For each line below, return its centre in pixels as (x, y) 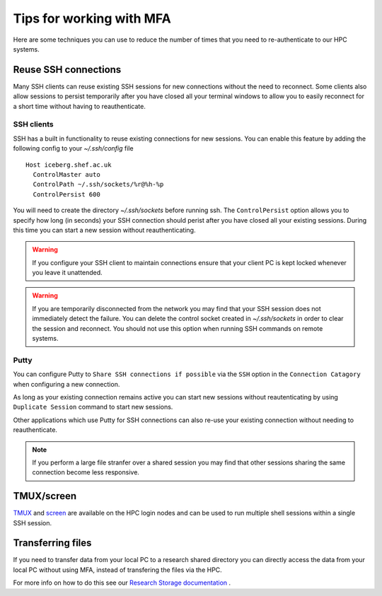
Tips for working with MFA (92, 18)
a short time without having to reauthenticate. (80, 106)
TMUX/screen (45, 496)
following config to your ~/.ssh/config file (73, 148)
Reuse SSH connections (67, 70)
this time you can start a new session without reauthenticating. (104, 230)
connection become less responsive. (86, 472)
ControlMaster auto (66, 174)
